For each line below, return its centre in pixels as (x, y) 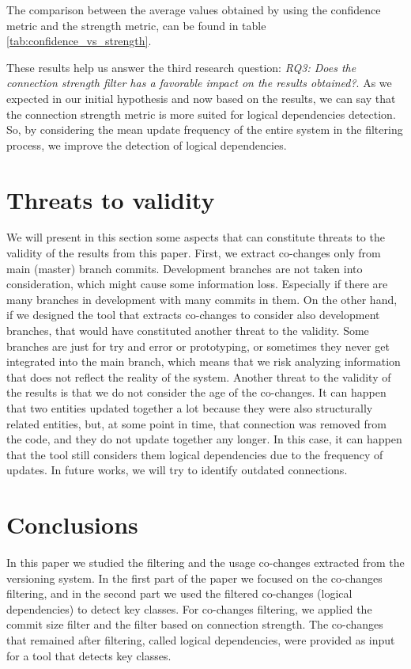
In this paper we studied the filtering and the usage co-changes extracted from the (205, 563)
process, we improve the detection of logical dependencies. (147, 144)
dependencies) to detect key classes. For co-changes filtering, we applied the (189, 608)
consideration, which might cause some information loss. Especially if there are (197, 284)
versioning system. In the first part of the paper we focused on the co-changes (194, 578)
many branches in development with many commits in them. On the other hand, (202, 299)
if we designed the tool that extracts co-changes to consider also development (193, 315)
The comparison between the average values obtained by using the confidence (194, 10)
